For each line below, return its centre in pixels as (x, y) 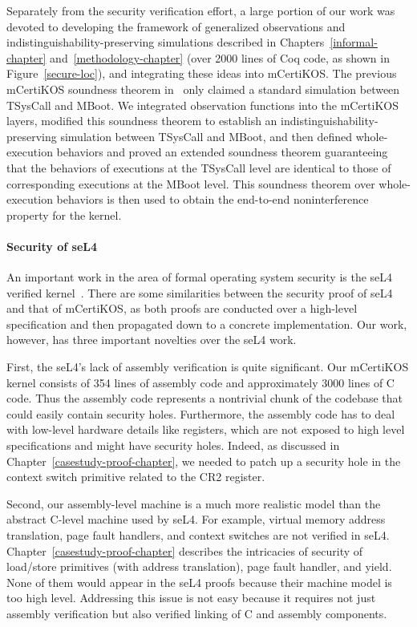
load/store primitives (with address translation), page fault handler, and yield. (199, 566)
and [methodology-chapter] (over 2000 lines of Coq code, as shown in (220, 57)
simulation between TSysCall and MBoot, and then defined (206, 136)
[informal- (354, 42)
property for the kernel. (64, 214)
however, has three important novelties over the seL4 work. (152, 340)
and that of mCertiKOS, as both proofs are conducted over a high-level (182, 308)
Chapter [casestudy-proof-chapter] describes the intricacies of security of (185, 550)
